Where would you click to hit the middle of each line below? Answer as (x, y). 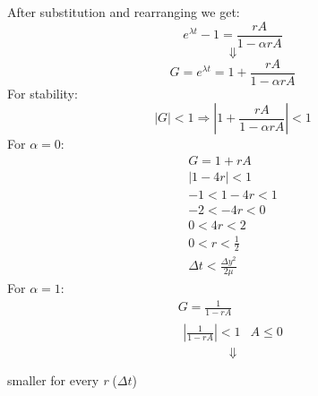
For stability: (43, 93)
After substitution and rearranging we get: (124, 12)
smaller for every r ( (62, 380)
